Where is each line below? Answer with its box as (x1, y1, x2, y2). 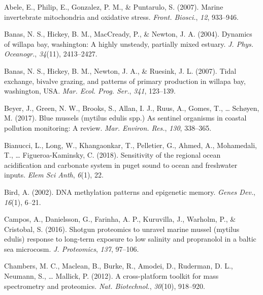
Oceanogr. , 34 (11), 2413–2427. (4, 48, 97, 59)
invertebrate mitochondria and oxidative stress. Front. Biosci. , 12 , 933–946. (4, 11, 239, 22)
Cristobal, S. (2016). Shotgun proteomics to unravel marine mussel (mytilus (4, 223, 240, 234)
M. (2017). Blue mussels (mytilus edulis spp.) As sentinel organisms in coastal (4, 112, 247, 123)
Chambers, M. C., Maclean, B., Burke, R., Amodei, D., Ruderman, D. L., (4, 260, 233, 271)
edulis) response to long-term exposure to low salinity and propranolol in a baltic (4, 233, 256, 244)
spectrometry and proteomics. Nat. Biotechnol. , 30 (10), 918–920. (4, 280, 205, 291)
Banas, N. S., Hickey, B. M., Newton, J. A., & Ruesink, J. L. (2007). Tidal (4, 65, 237, 76)
